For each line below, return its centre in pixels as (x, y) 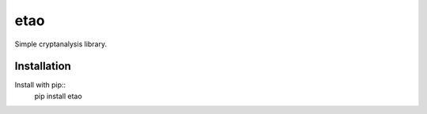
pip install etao (58, 96)
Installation (43, 66)
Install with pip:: (40, 85)
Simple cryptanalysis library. (60, 44)
